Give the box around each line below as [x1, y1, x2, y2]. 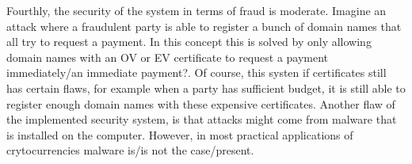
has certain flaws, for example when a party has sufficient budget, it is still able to [6, 79, 406, 96]
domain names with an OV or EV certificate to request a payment [6, 48, 329, 65]
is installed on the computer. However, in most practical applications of [6, 126, 353, 143]
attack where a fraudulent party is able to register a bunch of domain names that [6, 17, 402, 34]
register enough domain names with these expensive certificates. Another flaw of [6, 95, 395, 112]
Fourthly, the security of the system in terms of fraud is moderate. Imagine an [6, 2, 387, 18]
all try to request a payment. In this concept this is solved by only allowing [6, 33, 372, 50]
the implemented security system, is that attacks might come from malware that [6, 111, 397, 128]
